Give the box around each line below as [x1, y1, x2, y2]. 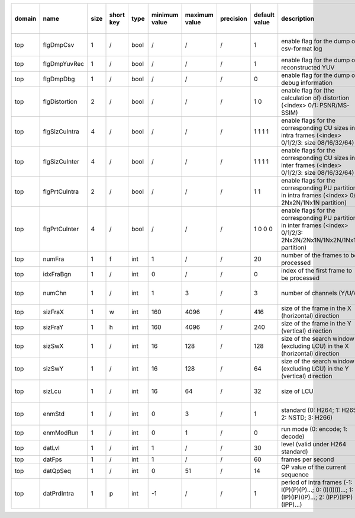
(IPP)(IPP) [325, 493, 353, 501]
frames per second [281, 455, 334, 463]
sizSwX [43, 342, 64, 350]
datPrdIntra [43, 490, 75, 497]
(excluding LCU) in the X [281, 342, 349, 350]
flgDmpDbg [43, 75, 75, 83]
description [281, 15, 315, 23]
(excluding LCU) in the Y [281, 364, 349, 373]
